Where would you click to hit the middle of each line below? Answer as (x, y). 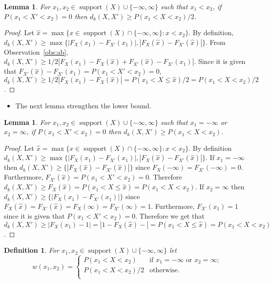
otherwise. (165, 271)
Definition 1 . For (31, 250)
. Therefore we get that (170, 215)
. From (216, 42)
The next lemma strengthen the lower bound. (83, 105)
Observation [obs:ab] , (36, 51)
